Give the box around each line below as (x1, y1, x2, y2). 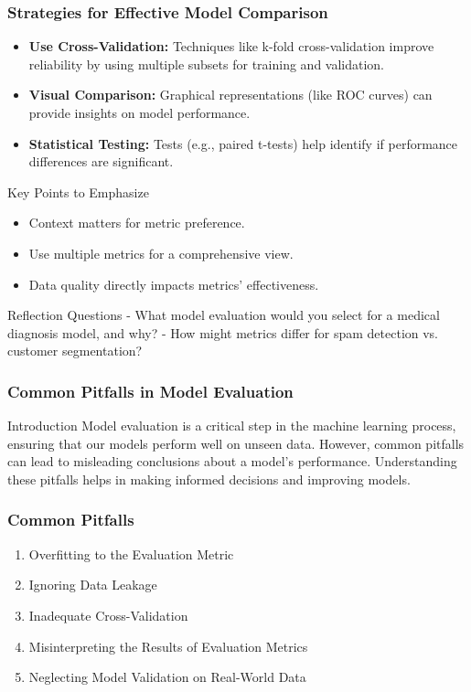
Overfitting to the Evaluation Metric (28, 544, 234, 563)
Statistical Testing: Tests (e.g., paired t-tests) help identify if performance (28, 133, 458, 153)
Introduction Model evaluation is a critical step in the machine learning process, (7, 416, 456, 435)
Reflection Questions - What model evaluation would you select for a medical (7, 305, 440, 325)
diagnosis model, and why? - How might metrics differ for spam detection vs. (7, 323, 439, 342)
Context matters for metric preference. (28, 213, 245, 232)
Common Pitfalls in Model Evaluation (7, 379, 294, 402)
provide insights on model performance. (28, 103, 251, 122)
